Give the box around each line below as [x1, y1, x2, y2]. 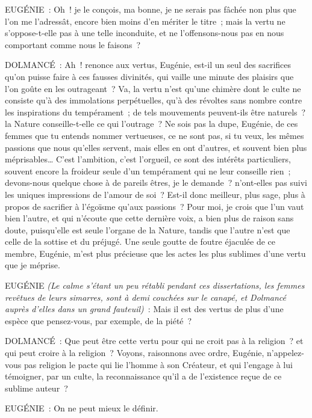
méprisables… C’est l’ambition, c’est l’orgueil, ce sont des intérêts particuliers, [5, 153, 291, 165]
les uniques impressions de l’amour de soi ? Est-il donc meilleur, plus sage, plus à [5, 188, 305, 200]
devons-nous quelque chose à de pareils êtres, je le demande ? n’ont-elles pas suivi [5, 176, 307, 189]
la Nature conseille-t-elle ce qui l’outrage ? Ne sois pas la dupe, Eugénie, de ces [5, 117, 298, 130]
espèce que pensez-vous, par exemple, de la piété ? [5, 314, 192, 327]
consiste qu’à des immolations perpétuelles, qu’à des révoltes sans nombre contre [5, 94, 302, 106]
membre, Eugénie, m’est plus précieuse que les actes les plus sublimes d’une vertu [5, 247, 306, 259]
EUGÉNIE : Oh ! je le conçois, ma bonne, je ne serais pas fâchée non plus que [5, 3, 296, 15]
